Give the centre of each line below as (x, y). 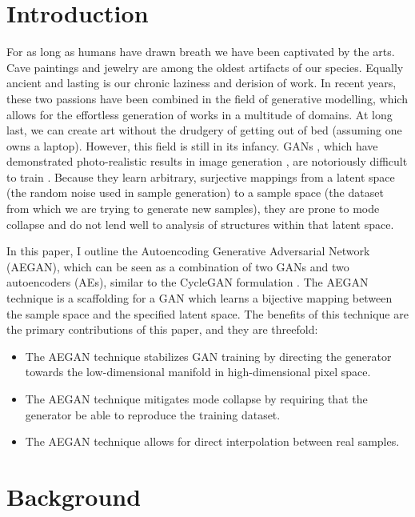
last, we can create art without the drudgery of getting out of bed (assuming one (204, 130)
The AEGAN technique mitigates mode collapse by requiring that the (196, 399)
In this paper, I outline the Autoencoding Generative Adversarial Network (188, 251)
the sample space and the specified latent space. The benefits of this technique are (207, 313)
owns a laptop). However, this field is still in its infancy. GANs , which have (192, 145)
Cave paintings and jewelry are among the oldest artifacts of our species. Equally (205, 67)
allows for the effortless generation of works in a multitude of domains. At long (200, 114)
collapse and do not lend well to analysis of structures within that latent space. (200, 224)
